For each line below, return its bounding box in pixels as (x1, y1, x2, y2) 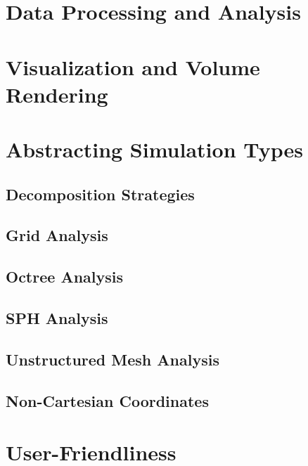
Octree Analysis (6, 266, 124, 287)
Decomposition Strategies (6, 183, 195, 205)
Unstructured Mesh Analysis (6, 348, 219, 370)
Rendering (6, 79, 108, 108)
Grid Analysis (6, 224, 108, 246)
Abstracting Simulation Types (6, 135, 303, 164)
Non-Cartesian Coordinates (6, 389, 209, 411)
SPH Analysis (6, 307, 108, 329)
